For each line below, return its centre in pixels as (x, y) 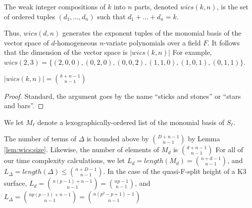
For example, (192, 52)
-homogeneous (76, 42)
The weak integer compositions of (55, 6)
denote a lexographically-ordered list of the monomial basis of (131, 122)
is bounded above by (118, 139)
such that (111, 16)
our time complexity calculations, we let (65, 160)
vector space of (26, 42)
